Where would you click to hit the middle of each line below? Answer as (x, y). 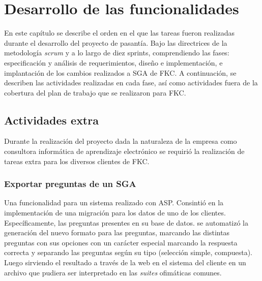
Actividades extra (51, 120)
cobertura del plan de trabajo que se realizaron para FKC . (95, 92)
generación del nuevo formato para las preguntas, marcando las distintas (117, 232)
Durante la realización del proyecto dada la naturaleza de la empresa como (121, 141)
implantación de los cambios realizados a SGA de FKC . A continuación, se (120, 72)
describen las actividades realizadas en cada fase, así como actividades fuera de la (131, 83)
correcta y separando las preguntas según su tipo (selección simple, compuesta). (128, 252)
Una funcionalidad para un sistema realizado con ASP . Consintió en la (114, 202)
